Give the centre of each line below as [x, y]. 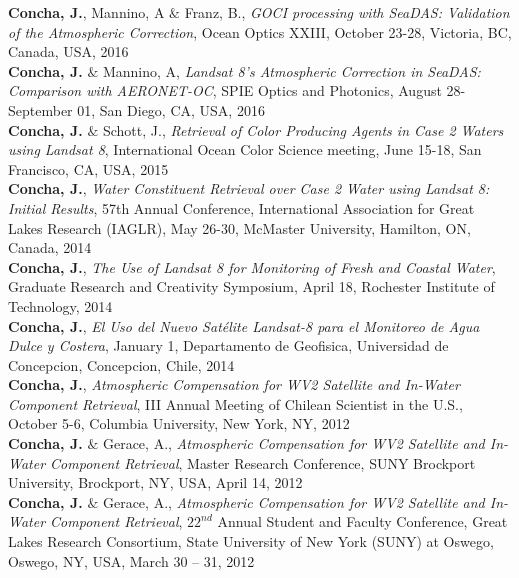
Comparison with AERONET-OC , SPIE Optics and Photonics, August [225, 90]
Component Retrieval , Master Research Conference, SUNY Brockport [263, 462]
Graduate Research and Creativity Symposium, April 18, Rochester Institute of [251, 286]
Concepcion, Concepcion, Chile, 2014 [121, 364]
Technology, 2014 [60, 305]
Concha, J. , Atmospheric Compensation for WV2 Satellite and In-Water [234, 384]
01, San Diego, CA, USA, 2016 [171, 109]
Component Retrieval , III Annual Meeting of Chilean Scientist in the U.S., [235, 403]
